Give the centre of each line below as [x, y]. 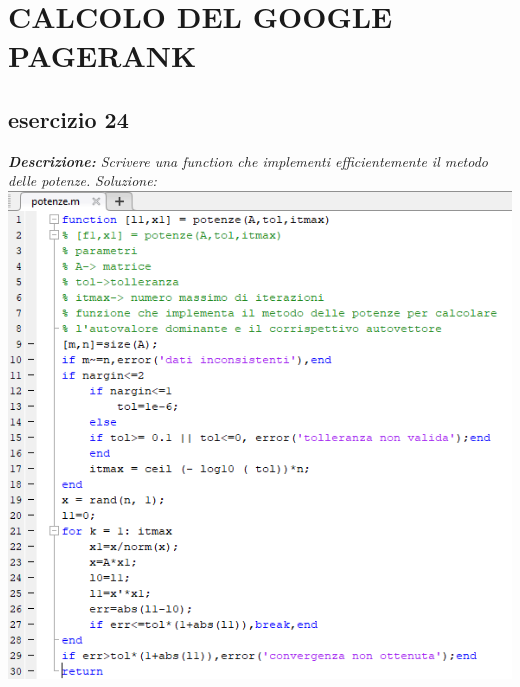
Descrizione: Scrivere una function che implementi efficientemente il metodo [248, 160]
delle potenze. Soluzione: [82, 180]
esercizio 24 [68, 118]
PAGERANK [102, 55]
